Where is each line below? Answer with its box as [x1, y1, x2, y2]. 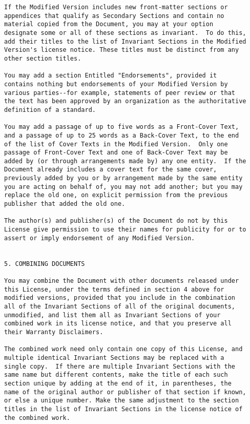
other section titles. [4, 54, 81, 62]
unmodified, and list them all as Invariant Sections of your [4, 311, 221, 319]
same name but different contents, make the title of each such [4, 371, 228, 379]
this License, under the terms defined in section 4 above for [4, 285, 224, 293]
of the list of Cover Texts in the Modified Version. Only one [4, 140, 228, 148]
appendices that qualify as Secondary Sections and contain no [4, 12, 224, 20]
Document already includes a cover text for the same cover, [4, 166, 217, 174]
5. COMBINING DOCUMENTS [4, 260, 85, 267]
